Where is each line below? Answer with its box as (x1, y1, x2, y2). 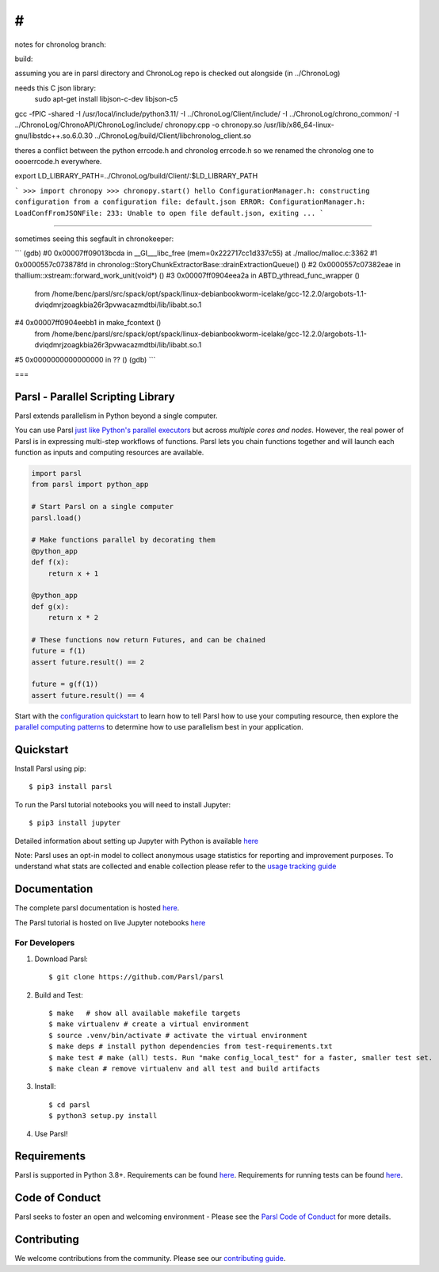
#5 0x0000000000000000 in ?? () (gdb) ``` (14, 354, 156, 364)
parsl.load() (31, 513, 82, 523)
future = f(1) (31, 646, 86, 656)
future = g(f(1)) (31, 680, 99, 689)
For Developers (14, 937, 75, 948)
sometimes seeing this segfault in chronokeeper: (14, 234, 174, 243)
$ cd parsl (48, 1100, 91, 1109)
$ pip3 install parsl (29, 782, 113, 791)
